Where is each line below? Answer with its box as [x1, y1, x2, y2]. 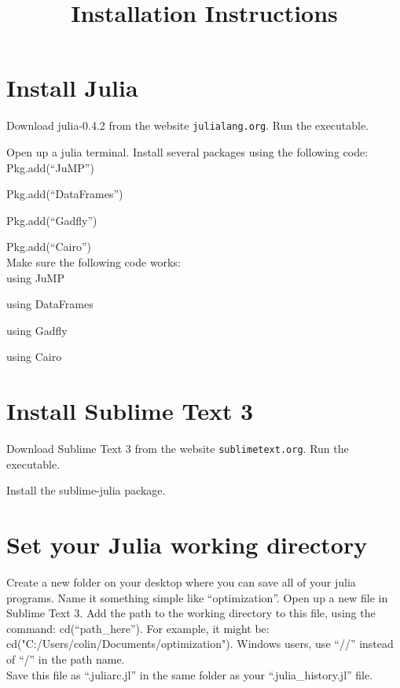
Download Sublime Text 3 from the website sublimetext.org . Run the [6, 440, 349, 457]
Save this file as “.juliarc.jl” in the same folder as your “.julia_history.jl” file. [6, 666, 373, 682]
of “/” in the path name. [6, 650, 125, 667]
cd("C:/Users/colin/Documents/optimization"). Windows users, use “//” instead [6, 635, 394, 652]
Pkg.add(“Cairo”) [6, 238, 91, 255]
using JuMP [6, 269, 64, 285]
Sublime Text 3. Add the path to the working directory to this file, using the [6, 605, 376, 621]
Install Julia [6, 72, 138, 104]
